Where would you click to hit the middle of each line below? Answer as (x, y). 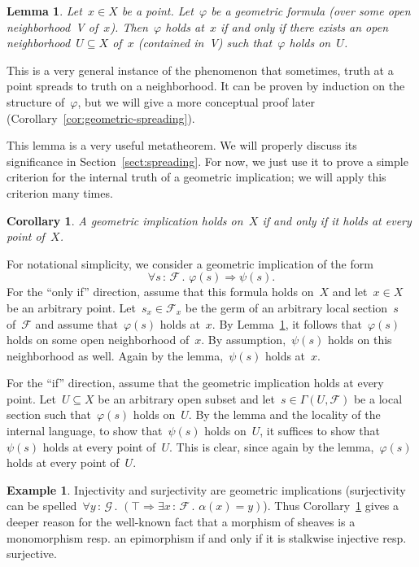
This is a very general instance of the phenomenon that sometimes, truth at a (200, 70)
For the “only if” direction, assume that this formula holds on (160, 292)
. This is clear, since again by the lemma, (271, 446)
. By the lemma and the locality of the (284, 414)
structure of (36, 101)
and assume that (76, 323)
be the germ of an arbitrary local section (286, 307)
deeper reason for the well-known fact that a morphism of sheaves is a (181, 522)
